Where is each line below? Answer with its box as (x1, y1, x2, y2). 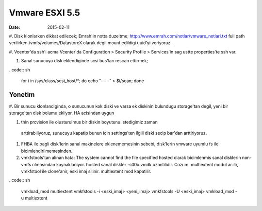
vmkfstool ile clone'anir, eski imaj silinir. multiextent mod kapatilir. (21, 168, 151, 174)
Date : (9, 24, 20, 30)
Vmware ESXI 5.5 (9, 7, 80, 18)
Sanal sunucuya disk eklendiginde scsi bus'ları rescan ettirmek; (21, 58, 148, 64)
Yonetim (9, 90, 35, 99)
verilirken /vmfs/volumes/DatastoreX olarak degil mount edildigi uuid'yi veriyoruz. (9, 40, 172, 46)
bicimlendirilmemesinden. (21, 148, 73, 154)
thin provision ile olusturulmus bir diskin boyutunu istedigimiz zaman (21, 119, 158, 125)
